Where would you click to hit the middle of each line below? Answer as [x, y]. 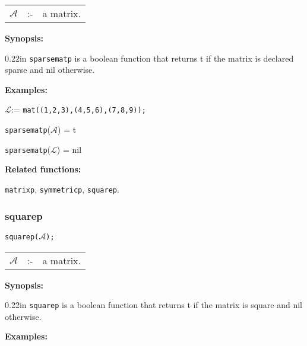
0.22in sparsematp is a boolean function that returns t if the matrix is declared [149, 58]
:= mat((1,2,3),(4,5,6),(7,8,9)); [78, 109]
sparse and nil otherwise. [50, 70]
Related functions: [43, 169]
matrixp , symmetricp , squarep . [62, 189]
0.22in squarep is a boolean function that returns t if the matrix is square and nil [153, 305]
